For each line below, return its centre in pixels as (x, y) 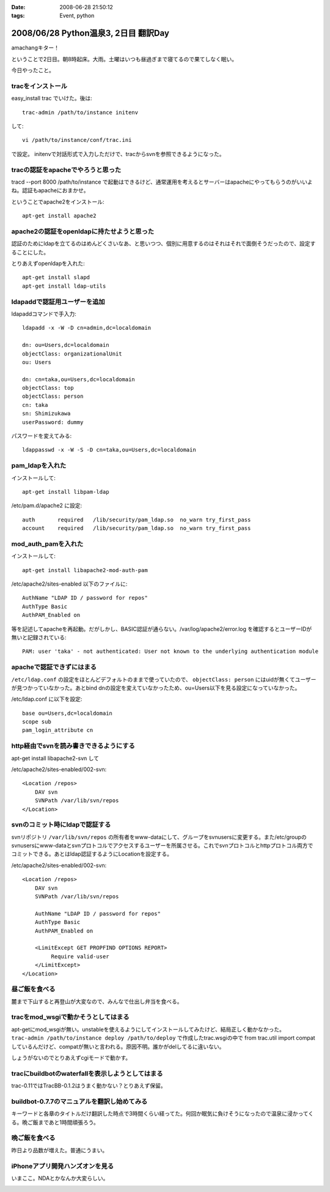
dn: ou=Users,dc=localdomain (66, 345)
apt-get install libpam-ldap (66, 492)
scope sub (37, 722)
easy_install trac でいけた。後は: (52, 99)
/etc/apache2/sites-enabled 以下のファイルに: (69, 584)
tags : (18, 16)
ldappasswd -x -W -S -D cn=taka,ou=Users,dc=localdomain (109, 450)
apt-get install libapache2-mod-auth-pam (85, 570)
